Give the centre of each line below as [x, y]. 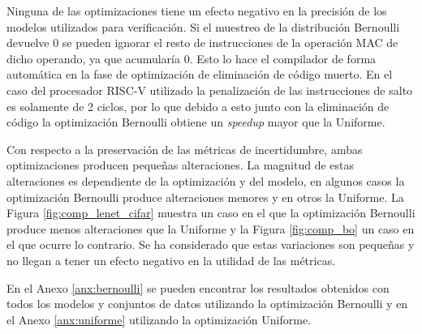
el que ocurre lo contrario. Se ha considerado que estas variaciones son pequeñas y [211, 244]
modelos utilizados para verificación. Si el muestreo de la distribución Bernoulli [203, 26]
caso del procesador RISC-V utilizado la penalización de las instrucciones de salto [210, 90]
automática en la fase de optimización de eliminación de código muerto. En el [200, 74]
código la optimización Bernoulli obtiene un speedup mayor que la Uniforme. [196, 122]
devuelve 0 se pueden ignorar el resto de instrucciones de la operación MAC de [202, 43]
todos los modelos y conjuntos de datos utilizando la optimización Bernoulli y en [207, 304]
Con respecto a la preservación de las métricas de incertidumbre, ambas [185, 149]
